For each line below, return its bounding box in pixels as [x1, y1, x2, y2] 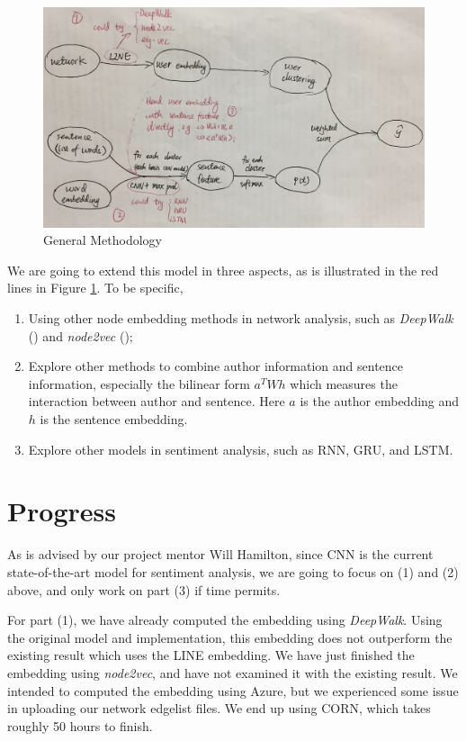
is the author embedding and [300, 392, 460, 411]
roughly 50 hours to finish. [7, 716, 153, 735]
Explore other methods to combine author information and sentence [28, 357, 404, 375]
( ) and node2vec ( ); [28, 326, 133, 345]
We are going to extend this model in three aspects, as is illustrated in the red [7, 260, 439, 279]
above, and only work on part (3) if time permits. [7, 580, 281, 599]
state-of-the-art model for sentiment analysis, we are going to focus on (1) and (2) [7, 562, 459, 581]
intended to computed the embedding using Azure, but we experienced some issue [7, 681, 459, 700]
